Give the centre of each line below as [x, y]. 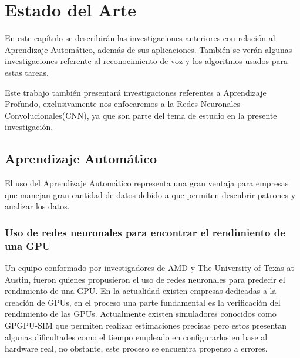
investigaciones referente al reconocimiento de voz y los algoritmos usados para [146, 61]
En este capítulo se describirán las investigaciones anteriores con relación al [140, 38]
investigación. [29, 127]
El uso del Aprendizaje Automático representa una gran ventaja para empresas [147, 183]
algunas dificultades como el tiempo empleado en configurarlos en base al [136, 337]
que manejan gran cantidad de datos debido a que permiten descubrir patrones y [150, 194]
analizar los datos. [37, 206]
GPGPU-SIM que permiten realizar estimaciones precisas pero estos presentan [146, 325]
